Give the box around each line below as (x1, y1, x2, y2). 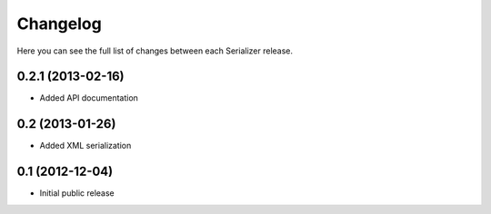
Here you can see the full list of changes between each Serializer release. (16, 45, 294, 56)
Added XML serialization (39, 141, 132, 151)
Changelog (16, 14, 102, 34)
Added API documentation (39, 92, 138, 103)
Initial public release (39, 188, 115, 199)
